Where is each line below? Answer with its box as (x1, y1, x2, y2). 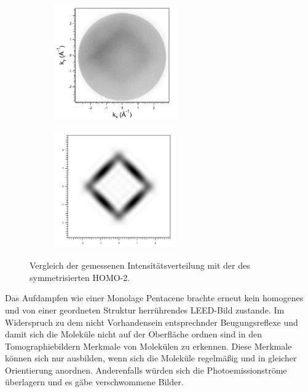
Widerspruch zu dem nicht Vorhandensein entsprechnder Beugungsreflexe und (5, 315, 298, 328)
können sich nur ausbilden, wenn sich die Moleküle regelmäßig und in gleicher (5, 352, 297, 364)
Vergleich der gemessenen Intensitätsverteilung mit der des (30, 259, 250, 272)
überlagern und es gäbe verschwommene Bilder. (5, 375, 184, 388)
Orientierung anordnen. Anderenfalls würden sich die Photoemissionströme (5, 363, 287, 376)
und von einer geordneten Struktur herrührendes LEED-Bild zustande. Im (5, 303, 285, 316)
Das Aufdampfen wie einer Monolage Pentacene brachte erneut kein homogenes (5, 291, 304, 304)
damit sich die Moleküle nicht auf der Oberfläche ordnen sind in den (5, 328, 262, 340)
